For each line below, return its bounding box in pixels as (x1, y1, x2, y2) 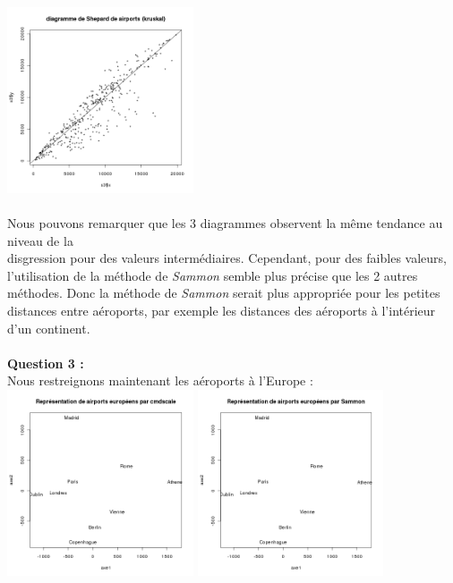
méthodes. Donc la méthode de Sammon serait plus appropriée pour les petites (7, 283, 440, 302)
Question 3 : (7, 353, 84, 372)
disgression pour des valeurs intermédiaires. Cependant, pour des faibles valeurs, (7, 249, 447, 267)
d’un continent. (7, 318, 90, 337)
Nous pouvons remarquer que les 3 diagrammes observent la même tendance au (7, 214, 443, 232)
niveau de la (7, 231, 73, 249)
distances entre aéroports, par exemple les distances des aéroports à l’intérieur (7, 301, 436, 320)
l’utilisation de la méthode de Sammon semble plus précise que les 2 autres (7, 266, 418, 284)
